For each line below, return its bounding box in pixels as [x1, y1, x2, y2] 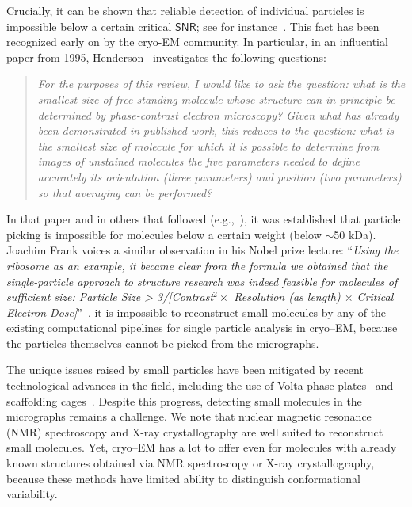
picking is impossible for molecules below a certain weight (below [6, 226, 322, 242]
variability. [6, 486, 58, 502]
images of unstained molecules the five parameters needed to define [37, 153, 360, 170]
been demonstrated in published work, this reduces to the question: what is [37, 122, 395, 139]
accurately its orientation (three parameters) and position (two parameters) [37, 168, 402, 185]
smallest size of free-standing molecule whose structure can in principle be [37, 90, 395, 107]
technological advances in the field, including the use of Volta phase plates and [6, 377, 394, 394]
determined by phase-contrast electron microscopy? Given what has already [37, 106, 399, 123]
